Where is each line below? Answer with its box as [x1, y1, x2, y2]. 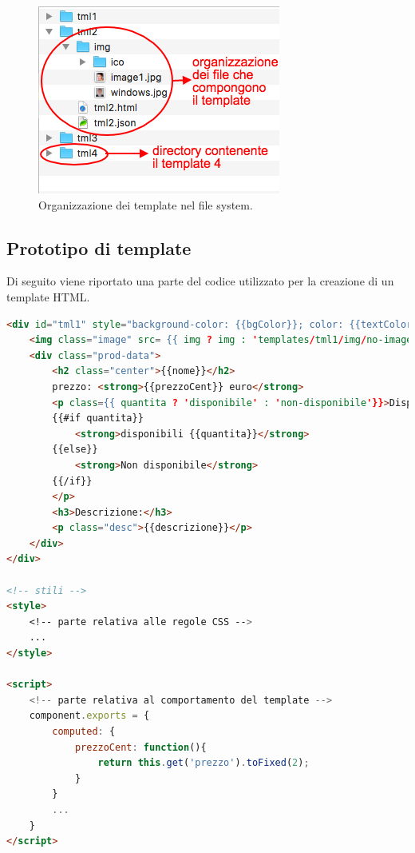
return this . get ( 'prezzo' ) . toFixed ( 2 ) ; [97, 757, 310, 769]
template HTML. [6, 288, 90, 305]
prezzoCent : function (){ [74, 741, 207, 753]
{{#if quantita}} [52, 413, 144, 425]
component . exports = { [29, 710, 150, 722]
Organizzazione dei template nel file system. [38, 196, 253, 213]
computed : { [52, 726, 116, 738]
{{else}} [52, 444, 98, 456]
